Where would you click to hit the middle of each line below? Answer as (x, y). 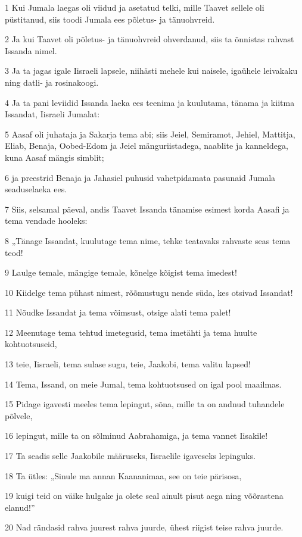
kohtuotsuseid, (31, 344)
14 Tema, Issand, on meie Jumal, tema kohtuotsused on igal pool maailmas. (143, 384)
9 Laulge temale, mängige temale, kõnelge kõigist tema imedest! (121, 272)
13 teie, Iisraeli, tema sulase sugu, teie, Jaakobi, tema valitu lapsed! (128, 364)
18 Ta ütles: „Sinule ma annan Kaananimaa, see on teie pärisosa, (123, 475)
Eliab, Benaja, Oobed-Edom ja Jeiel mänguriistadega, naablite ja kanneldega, (147, 146)
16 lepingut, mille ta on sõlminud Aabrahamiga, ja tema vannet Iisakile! (136, 435)
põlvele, (19, 415)
